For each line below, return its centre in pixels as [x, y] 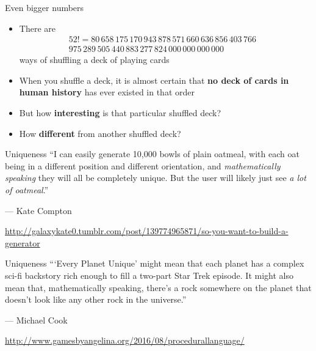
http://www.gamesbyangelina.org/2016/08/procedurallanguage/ [125, 340]
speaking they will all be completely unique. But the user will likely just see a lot [156, 178]
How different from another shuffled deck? [100, 133]
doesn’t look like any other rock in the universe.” [96, 299]
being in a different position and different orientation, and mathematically [143, 165]
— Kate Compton [38, 210]
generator [23, 242]
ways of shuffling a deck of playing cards [94, 60]
